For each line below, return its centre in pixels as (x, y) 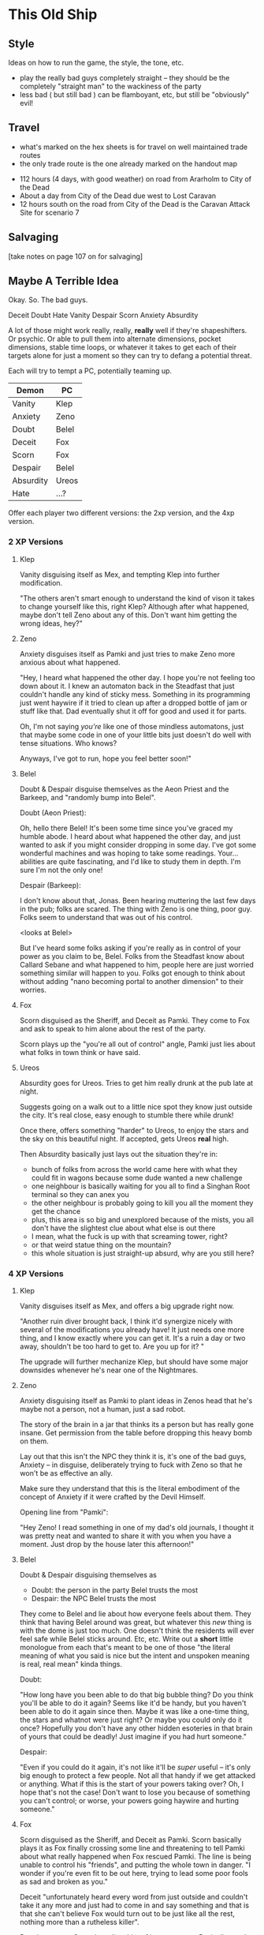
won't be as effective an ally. (66, 1473)
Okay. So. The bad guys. (48, 300)
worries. (33, 990)
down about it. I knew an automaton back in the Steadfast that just (127, 686)
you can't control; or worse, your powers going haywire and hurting (129, 1801)
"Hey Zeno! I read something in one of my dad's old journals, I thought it (137, 1528)
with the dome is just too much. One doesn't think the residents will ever (137, 1630)
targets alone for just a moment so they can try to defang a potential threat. (130, 356)
